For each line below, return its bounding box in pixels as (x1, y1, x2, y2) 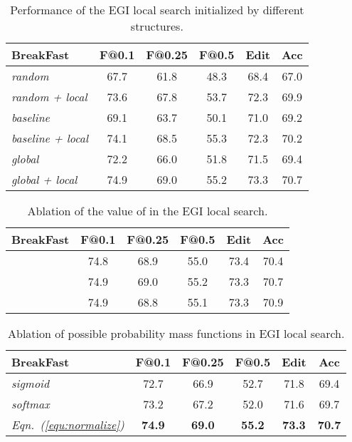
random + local (11, 88, 87, 105)
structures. (130, 18, 183, 34)
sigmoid (11, 375, 50, 391)
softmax (11, 396, 50, 412)
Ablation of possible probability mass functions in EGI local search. (7, 325, 345, 341)
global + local (11, 171, 78, 187)
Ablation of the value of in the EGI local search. (27, 202, 268, 219)
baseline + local (11, 130, 88, 146)
